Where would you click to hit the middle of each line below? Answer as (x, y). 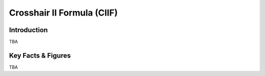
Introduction (28, 30)
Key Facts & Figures (40, 55)
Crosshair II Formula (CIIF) (63, 13)
